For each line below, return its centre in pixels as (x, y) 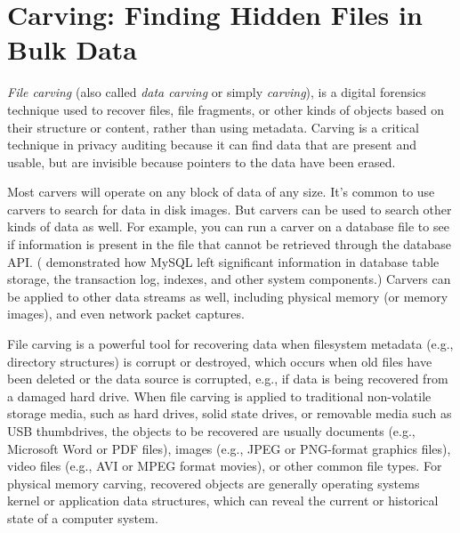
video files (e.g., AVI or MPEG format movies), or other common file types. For (225, 466)
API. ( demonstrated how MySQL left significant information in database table (223, 261)
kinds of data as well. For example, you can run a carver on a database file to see (228, 226)
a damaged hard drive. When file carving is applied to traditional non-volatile (219, 396)
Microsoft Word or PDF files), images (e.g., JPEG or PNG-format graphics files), (229, 448)
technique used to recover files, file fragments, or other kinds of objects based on (226, 109)
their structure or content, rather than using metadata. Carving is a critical (213, 127)
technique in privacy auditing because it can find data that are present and (212, 145)
